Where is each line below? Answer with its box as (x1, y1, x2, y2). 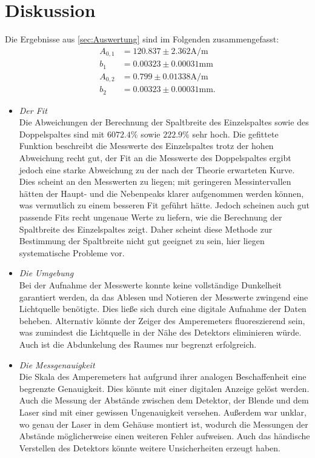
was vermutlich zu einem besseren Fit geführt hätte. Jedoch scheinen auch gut (19, 199, 310, 211)
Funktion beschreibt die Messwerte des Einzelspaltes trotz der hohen (19, 139, 274, 152)
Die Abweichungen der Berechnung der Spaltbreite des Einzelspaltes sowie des (19, 116, 309, 128)
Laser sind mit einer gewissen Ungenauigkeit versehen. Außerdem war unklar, (19, 405, 307, 418)
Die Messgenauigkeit (19, 358, 95, 371)
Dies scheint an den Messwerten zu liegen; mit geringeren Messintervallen (19, 175, 291, 188)
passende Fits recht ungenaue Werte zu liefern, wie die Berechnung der (19, 211, 282, 223)
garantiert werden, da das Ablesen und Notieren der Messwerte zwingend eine (19, 290, 308, 303)
